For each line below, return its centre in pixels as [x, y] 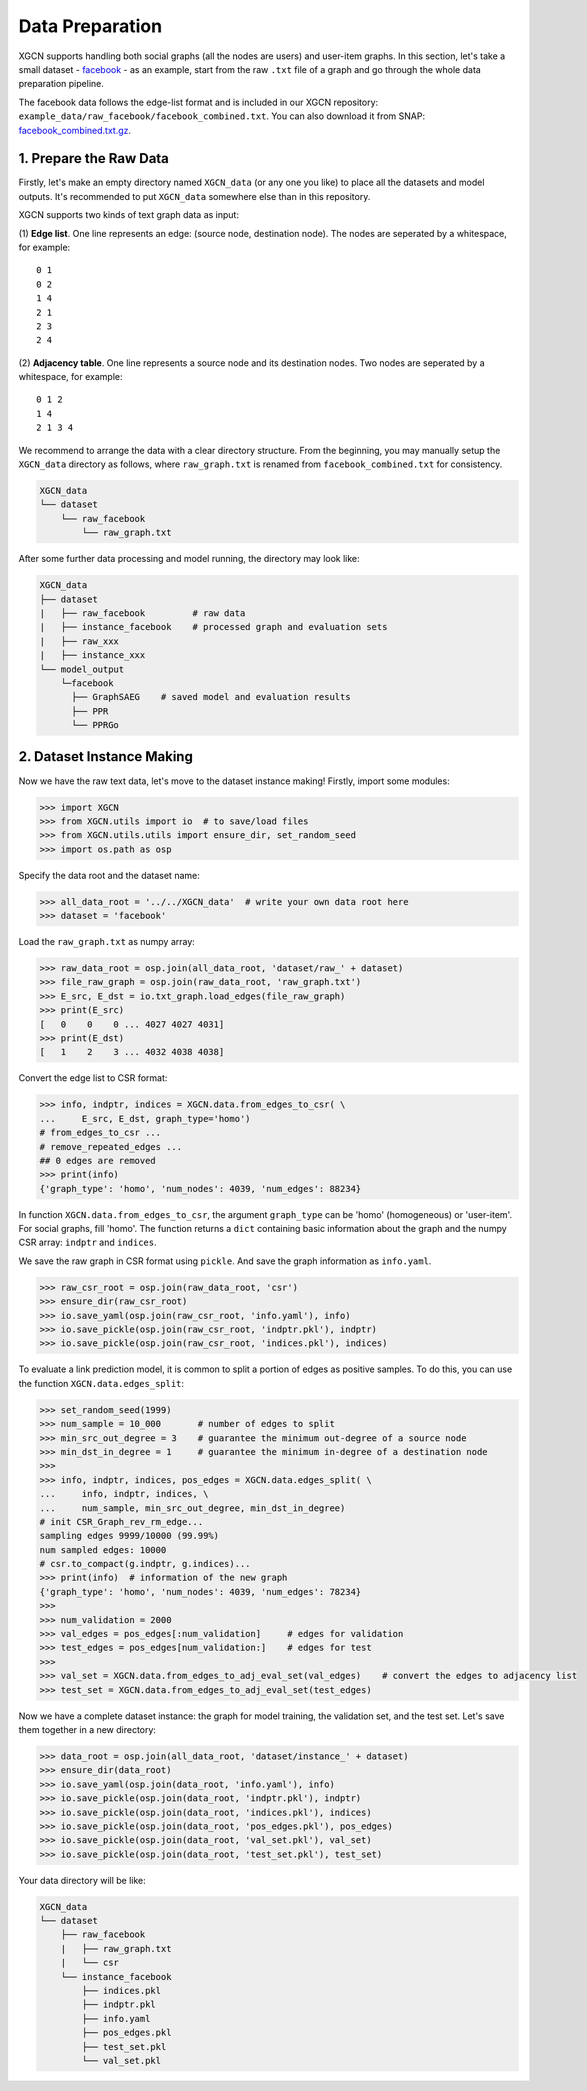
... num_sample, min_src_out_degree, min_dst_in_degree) [192, 1508]
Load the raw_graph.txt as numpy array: [106, 942]
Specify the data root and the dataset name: [109, 875]
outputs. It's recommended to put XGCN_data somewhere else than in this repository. [194, 196]
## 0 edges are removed [98, 1160]
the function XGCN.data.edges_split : [101, 1383]
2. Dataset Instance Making [106, 756]
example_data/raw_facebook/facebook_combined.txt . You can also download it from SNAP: [221, 116]
